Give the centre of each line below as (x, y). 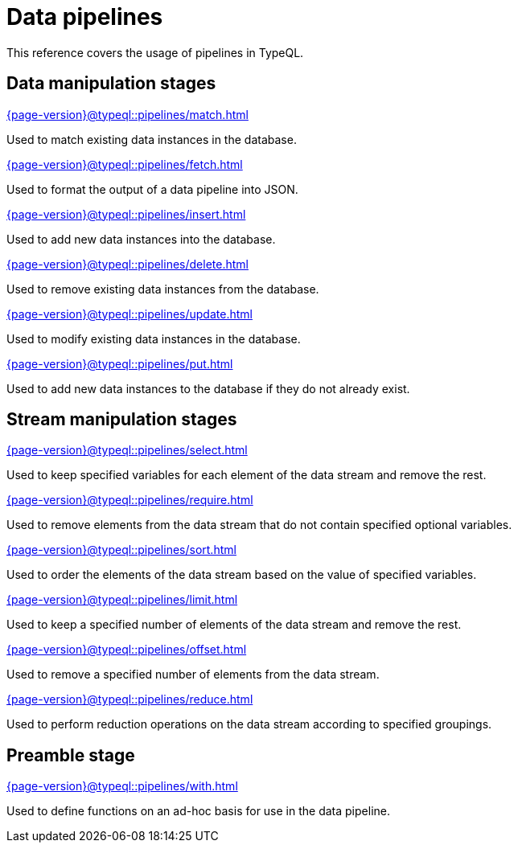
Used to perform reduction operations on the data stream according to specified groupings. (249, 724)
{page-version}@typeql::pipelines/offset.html (127, 650)
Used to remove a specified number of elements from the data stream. (193, 675)
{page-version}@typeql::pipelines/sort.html (121, 550)
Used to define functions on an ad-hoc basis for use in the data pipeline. (198, 811)
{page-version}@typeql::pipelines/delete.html (127, 264)
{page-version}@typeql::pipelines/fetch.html (125, 164)
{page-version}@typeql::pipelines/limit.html (122, 600)
